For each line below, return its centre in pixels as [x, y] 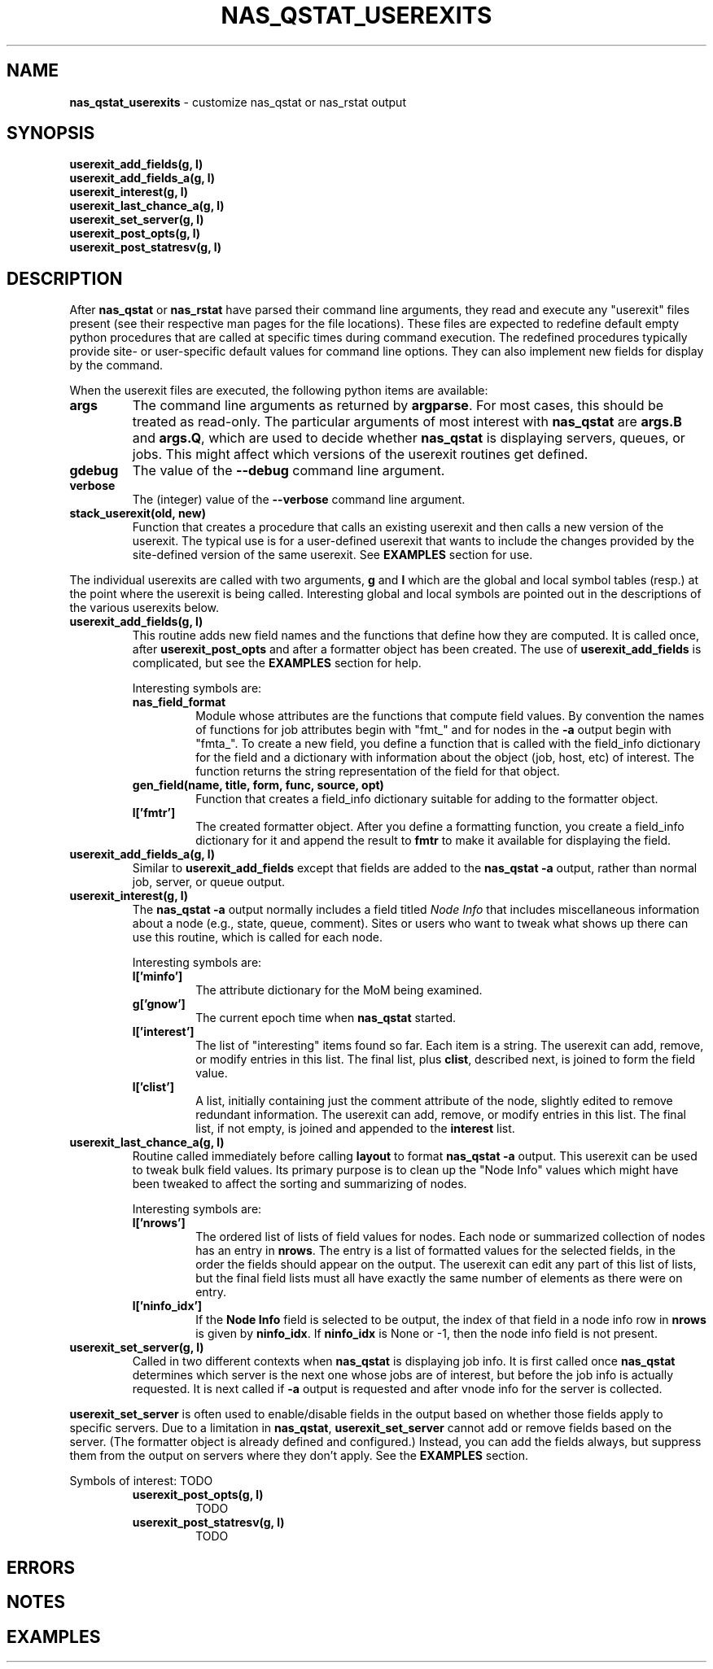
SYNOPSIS [51, 133]
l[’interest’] [163, 1032]
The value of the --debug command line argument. [289, 471]
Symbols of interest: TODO [141, 1481]
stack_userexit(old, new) [138, 513]
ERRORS [41, 1567]
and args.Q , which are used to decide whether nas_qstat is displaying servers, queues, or [409, 438]
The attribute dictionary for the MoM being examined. [339, 990]
